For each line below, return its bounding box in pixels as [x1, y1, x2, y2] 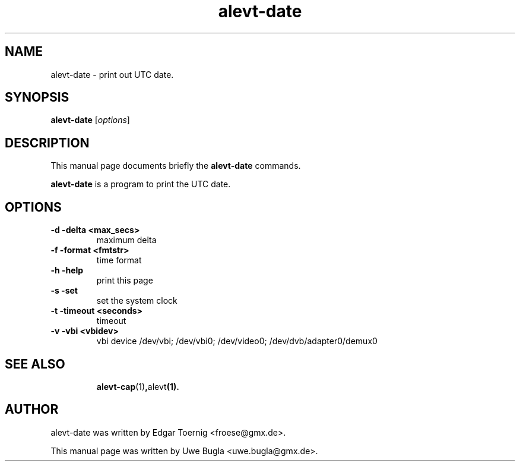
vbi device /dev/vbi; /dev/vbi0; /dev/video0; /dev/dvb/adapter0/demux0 [96, 336, 378, 347]
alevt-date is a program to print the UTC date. [50, 179, 231, 190]
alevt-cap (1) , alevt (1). [96, 381, 179, 392]
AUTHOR [5, 402, 59, 417]
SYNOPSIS [5, 90, 69, 105]
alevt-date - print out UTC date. [50, 69, 174, 80]
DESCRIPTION [5, 135, 90, 150]
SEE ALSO [5, 356, 65, 371]
